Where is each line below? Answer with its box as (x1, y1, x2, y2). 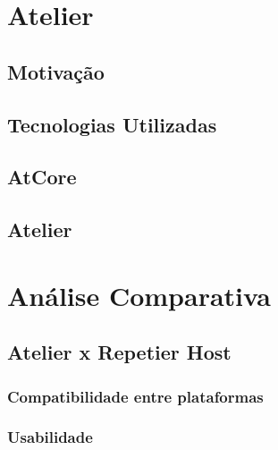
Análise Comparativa (7, 276, 271, 313)
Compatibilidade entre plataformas (7, 385, 264, 407)
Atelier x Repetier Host (7, 338, 232, 366)
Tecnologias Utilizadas (7, 110, 217, 138)
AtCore (7, 163, 77, 191)
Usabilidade (7, 426, 93, 448)
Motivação (7, 57, 105, 85)
